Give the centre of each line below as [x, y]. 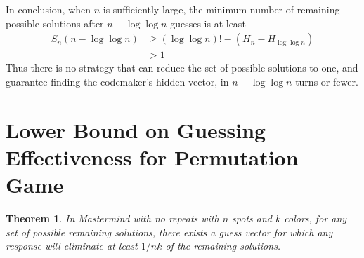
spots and [252, 218]
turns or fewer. [327, 81]
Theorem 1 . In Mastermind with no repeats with [112, 218]
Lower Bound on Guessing [136, 129]
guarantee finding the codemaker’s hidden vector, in [117, 81]
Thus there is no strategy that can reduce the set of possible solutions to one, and [182, 68]
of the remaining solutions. [223, 246]
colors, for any [316, 218]
